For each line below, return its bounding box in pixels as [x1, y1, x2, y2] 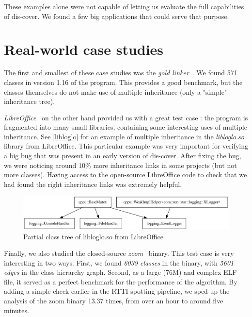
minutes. [4, 305, 29, 315]
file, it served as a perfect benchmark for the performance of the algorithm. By [4, 276, 237, 286]
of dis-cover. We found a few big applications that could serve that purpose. [4, 11, 229, 21]
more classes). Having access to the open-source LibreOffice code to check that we [4, 169, 247, 180]
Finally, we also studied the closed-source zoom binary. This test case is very [4, 248, 234, 258]
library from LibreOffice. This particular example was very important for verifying [4, 141, 248, 151]
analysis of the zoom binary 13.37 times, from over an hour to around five [4, 295, 223, 305]
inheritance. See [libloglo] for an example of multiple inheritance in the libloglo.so [4, 131, 244, 141]
